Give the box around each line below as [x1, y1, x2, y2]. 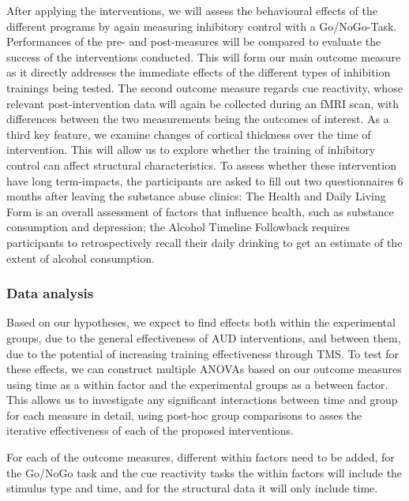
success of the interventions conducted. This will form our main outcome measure [6, 48, 401, 65]
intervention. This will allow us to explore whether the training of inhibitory [6, 141, 376, 158]
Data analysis [6, 283, 94, 303]
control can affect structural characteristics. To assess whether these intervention [6, 156, 396, 173]
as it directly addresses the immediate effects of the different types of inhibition [6, 64, 391, 80]
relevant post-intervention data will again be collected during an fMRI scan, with [6, 95, 400, 111]
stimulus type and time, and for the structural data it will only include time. [6, 480, 378, 496]
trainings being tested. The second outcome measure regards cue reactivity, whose [6, 79, 403, 95]
